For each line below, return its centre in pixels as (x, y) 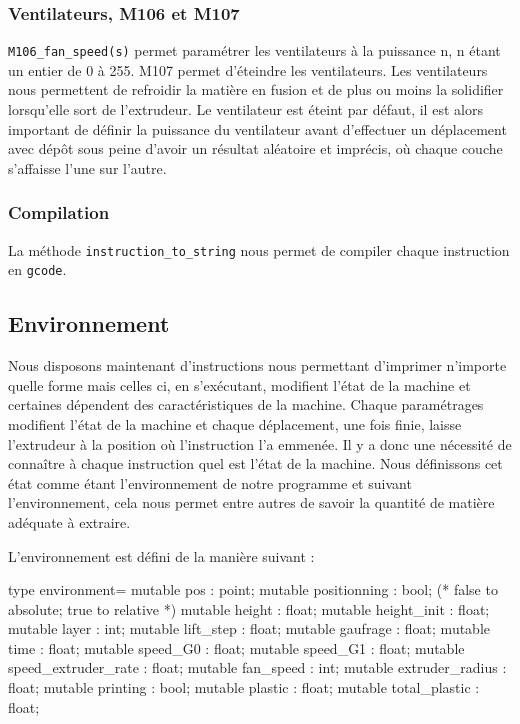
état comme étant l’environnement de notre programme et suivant (210, 482)
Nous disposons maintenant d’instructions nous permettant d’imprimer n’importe (257, 365)
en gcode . (37, 269)
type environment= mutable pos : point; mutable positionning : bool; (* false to (253, 589)
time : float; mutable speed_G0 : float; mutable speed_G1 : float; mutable (236, 647)
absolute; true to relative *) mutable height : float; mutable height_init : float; (249, 608)
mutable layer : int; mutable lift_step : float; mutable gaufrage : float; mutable (249, 628)
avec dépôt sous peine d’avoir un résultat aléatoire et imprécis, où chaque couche (255, 148)
